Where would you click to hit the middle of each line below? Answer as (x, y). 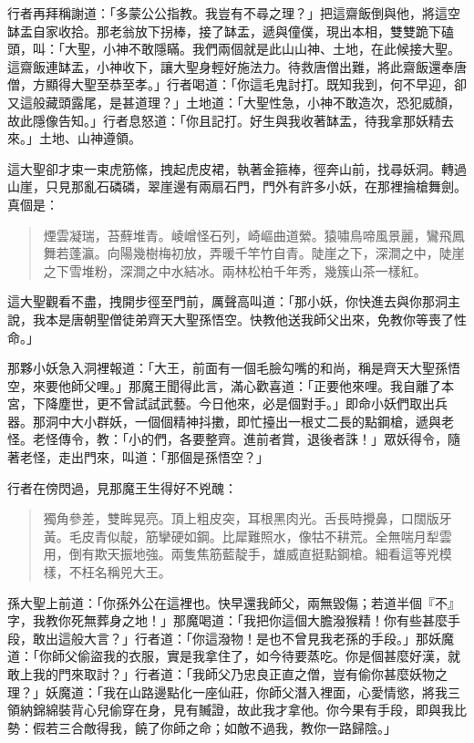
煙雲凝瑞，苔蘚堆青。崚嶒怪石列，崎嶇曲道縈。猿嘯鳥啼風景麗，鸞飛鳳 (254, 235)
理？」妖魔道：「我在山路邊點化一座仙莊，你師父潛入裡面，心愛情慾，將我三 (234, 691)
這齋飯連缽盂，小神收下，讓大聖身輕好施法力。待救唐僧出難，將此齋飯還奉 (231, 66)
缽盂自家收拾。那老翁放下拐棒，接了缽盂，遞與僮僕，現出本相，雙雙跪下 (224, 31)
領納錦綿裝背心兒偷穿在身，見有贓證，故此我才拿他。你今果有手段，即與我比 (237, 710)
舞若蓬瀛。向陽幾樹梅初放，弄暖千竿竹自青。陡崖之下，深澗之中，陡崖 (254, 253)
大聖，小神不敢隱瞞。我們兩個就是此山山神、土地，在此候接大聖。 (262, 49)
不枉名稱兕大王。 (120, 572)
